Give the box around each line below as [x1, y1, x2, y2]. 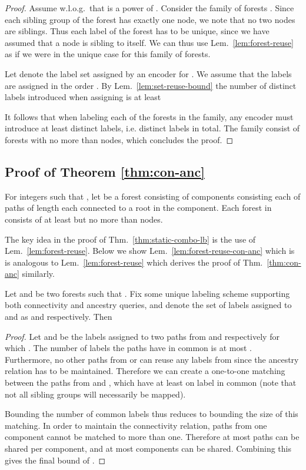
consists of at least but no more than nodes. [5, 213, 163, 225]
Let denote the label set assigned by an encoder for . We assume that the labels [5, 67, 292, 80]
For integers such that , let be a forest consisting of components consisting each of [5, 190, 301, 202]
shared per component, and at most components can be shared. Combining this [5, 442, 292, 455]
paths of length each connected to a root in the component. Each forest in [5, 201, 272, 214]
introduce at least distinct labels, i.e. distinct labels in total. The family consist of [5, 122, 300, 134]
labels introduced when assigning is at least [5, 91, 161, 103]
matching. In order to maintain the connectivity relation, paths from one [5, 419, 267, 431]
